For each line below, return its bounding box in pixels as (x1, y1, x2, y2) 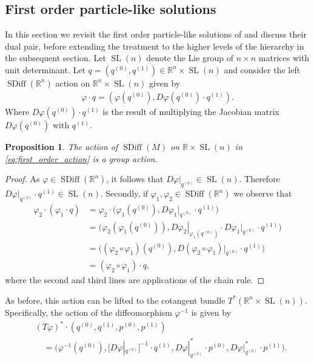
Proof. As (5, 172, 40, 185)
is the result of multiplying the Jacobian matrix (102, 105, 279, 118)
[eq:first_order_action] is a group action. (5, 152, 158, 165)
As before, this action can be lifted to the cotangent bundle (5, 293, 225, 306)
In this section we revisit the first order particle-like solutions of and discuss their (5, 28, 307, 41)
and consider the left (224, 63, 301, 76)
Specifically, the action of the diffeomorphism (5, 306, 172, 318)
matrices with (258, 51, 310, 64)
